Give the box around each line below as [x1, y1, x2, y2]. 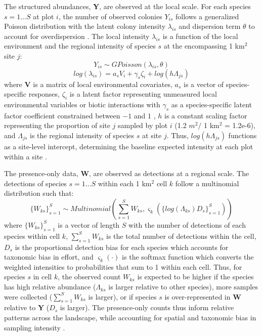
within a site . [4, 151, 47, 161]
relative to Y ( [4, 302, 50, 313]
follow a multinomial [175, 178, 239, 188]
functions [228, 130, 257, 140]
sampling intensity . [4, 322, 65, 332]
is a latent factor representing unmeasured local [69, 89, 217, 99]
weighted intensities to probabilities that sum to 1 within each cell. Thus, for [4, 261, 242, 272]
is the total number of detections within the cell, [106, 230, 256, 241]
